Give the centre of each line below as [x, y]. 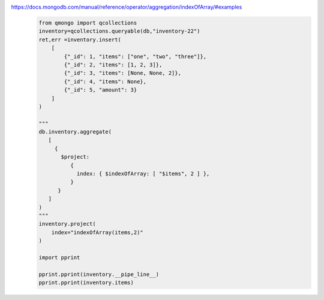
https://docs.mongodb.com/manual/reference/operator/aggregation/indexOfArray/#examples [127, 7]
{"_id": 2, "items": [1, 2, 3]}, [113, 65]
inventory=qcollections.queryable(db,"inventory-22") [119, 31]
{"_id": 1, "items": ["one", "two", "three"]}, [135, 56]
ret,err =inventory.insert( [80, 40]
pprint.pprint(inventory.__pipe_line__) [99, 274]
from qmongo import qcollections [88, 23]
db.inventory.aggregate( [75, 132]
